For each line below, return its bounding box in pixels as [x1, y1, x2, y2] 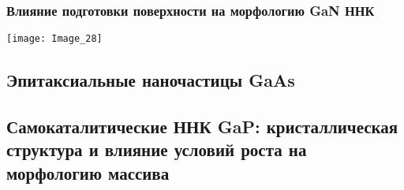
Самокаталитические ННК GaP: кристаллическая [6, 114, 398, 139]
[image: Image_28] [6, 33, 103, 45]
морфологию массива [6, 160, 170, 184]
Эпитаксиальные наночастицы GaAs [6, 68, 295, 92]
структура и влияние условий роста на [6, 137, 307, 162]
